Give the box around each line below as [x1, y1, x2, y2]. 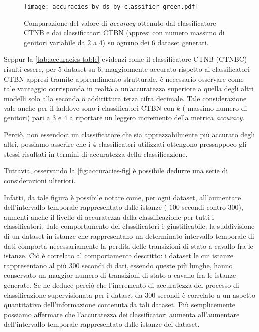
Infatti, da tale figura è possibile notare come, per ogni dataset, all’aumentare [4, 192, 241, 202]
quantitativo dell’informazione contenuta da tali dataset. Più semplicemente [4, 299, 235, 310]
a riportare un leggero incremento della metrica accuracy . [69, 112, 245, 122]
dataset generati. [157, 37, 209, 47]
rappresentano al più [4, 260, 67, 270]
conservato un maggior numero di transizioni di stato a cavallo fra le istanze [4, 270, 236, 280]
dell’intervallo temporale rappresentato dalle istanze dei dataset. [4, 319, 200, 329]
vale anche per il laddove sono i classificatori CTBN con [4, 103, 174, 113]
